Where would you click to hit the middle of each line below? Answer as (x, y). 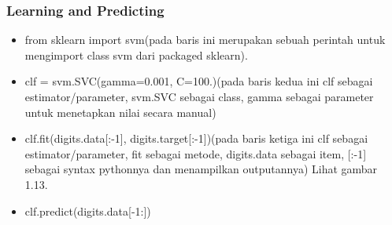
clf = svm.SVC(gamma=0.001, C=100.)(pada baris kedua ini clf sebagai (199, 81)
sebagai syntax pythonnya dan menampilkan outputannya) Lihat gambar (201, 169)
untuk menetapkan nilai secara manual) (120, 112)
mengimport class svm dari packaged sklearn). (136, 54)
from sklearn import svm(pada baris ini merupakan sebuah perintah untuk (205, 40)
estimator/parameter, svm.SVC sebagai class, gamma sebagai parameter (199, 96)
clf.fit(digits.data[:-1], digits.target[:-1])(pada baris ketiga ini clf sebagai (196, 138)
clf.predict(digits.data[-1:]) (88, 210)
